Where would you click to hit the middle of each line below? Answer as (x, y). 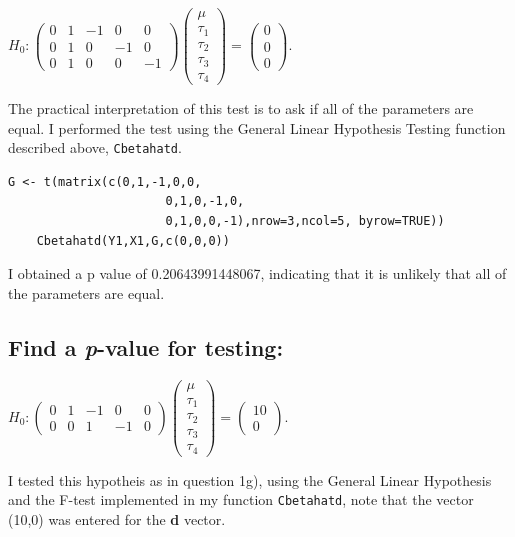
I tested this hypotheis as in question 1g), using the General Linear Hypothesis (250, 479)
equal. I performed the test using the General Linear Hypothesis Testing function (257, 127)
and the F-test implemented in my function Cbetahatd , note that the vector (241, 499)
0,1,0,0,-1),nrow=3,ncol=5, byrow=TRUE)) (305, 221)
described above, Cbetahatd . (95, 147)
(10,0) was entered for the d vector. (117, 518)
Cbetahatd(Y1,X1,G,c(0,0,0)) (133, 240)
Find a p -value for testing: (146, 346)
